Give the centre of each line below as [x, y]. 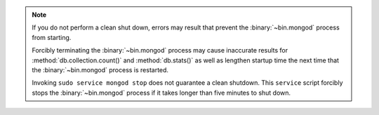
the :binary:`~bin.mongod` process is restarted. [100, 69]
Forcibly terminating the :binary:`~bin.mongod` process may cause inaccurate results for [160, 50]
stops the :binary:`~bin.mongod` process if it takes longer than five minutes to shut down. [161, 93]
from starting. [52, 37]
